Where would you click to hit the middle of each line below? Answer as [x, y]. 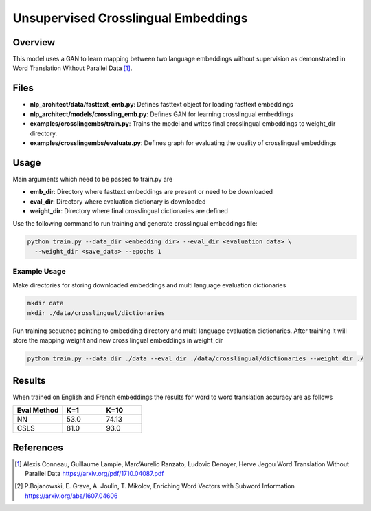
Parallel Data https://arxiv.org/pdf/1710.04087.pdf [94, 474]
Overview [34, 42]
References [38, 447]
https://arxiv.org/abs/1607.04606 [71, 496]
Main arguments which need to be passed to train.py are [93, 179]
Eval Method [38, 411]
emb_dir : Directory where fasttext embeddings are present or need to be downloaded [151, 192]
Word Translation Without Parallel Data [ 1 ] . [72, 68]
